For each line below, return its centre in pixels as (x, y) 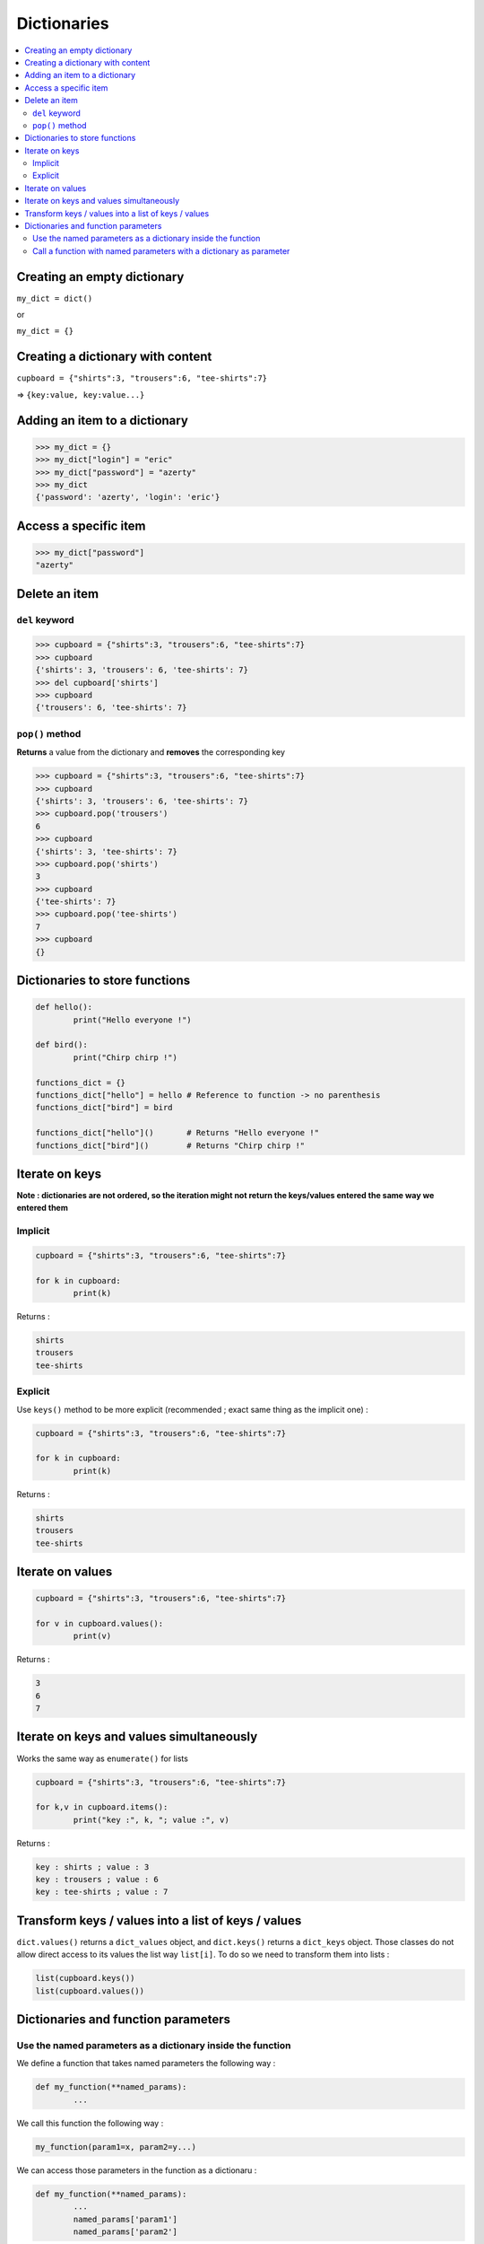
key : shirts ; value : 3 (92, 1867)
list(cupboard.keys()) (85, 1978)
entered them (43, 1208)
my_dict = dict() (55, 298)
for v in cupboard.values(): (99, 1623)
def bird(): (62, 1045)
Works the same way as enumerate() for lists (102, 1758)
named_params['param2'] (125, 2231)
